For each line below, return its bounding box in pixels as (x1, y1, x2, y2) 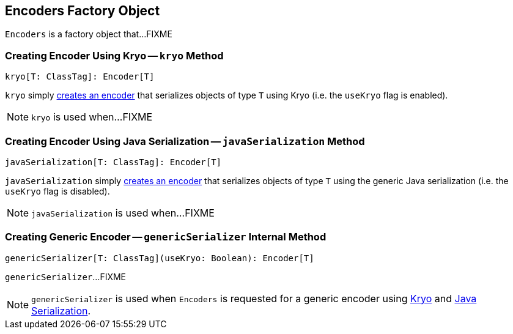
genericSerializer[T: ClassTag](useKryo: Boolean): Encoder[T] (5, 253, 314, 263)
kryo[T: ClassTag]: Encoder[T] (5, 72, 155, 82)
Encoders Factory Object (5, 3, 160, 18)
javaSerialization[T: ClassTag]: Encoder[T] (5, 157, 222, 167)
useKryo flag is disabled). (5, 185, 110, 196)
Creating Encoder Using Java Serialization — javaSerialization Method (5, 135, 365, 147)
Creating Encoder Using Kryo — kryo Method (5, 49, 224, 62)
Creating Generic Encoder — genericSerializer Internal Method (5, 231, 327, 243)
